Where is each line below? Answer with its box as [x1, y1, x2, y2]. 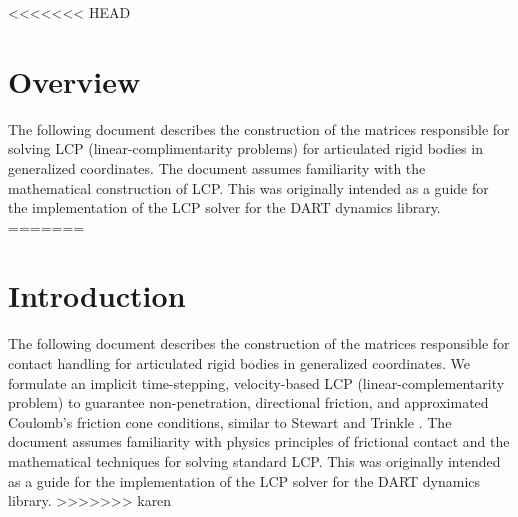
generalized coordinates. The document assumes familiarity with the [8, 157, 426, 178]
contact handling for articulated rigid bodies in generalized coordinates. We [8, 353, 471, 373]
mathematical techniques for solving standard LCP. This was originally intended [8, 450, 501, 471]
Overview [8, 60, 141, 101]
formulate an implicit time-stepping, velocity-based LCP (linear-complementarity [8, 372, 505, 393]
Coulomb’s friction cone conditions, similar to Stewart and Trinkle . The [8, 411, 452, 432]
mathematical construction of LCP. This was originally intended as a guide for [8, 177, 489, 198]
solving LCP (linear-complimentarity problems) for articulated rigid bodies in [8, 138, 483, 159]
